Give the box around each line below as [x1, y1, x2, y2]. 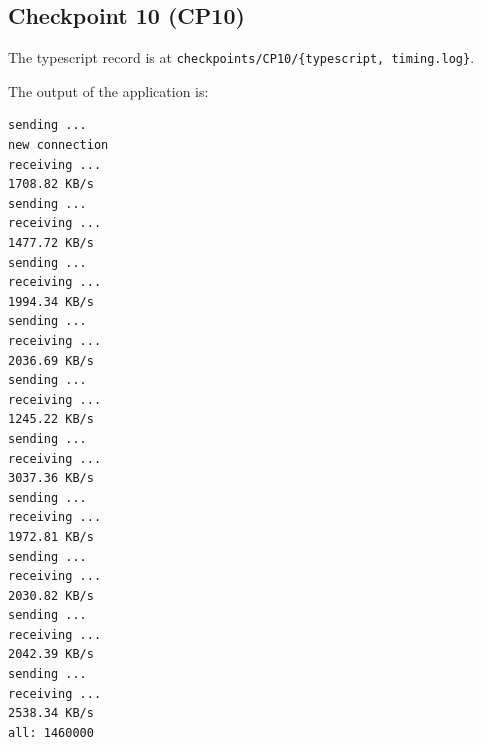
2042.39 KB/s [8, 647, 94, 662]
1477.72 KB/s [8, 236, 94, 251]
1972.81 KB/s [8, 529, 94, 544]
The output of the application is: [8, 80, 209, 101]
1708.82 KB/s [8, 177, 94, 192]
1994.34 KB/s [8, 294, 94, 309]
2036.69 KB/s [8, 353, 94, 368]
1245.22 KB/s [8, 412, 94, 427]
